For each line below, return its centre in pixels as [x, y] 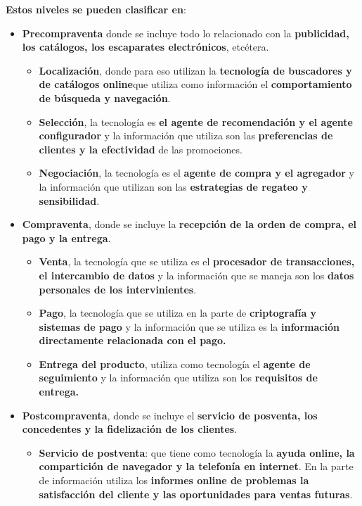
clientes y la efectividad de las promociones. [141, 149]
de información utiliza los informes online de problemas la [174, 480]
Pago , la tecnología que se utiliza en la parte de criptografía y [178, 313]
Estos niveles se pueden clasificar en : [96, 9]
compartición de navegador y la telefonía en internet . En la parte [196, 466]
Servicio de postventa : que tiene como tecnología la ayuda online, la [197, 452]
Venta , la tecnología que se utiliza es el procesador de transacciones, [197, 261]
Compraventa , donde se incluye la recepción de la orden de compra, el [189, 224]
